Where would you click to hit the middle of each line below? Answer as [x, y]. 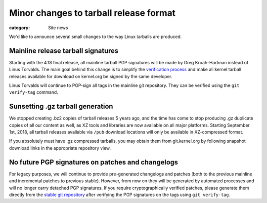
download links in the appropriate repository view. [60, 148]
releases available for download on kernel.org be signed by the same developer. [91, 76]
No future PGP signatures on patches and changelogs [93, 162]
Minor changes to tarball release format [92, 13]
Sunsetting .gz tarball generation [61, 106]
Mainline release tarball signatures [64, 51]
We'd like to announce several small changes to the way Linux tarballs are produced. [95, 37]
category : [20, 28]
